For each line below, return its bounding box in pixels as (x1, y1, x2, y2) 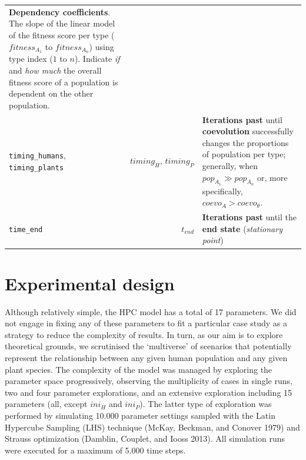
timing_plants (9, 163, 64, 172)
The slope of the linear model (9, 17, 115, 29)
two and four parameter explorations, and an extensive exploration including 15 (5, 386, 292, 398)
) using (89, 40, 114, 52)
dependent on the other (9, 87, 94, 100)
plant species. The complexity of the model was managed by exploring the (5, 363, 272, 375)
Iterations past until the (202, 211, 297, 223)
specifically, (202, 184, 243, 197)
